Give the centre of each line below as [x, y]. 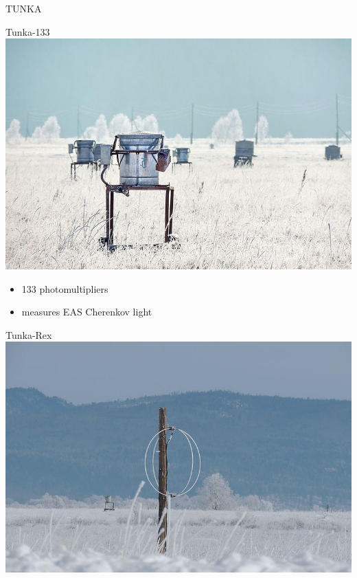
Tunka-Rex [29, 334]
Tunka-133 [28, 31]
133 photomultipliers [65, 288]
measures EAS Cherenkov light [87, 312]
